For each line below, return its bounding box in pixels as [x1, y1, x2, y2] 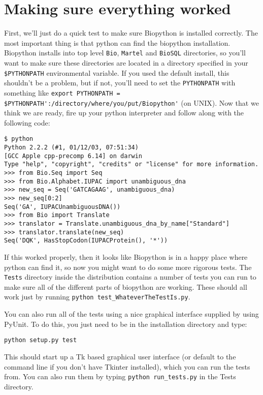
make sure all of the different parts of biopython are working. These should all [4, 281, 247, 292]
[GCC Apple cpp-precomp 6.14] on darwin [4, 152, 143, 160]
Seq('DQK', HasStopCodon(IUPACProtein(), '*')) [4, 237, 168, 245]
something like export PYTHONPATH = [4, 87, 120, 98]
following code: [4, 117, 50, 128]
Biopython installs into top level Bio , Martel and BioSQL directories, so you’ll [4, 47, 246, 58]
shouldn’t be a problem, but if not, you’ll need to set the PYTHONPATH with [4, 77, 236, 88]
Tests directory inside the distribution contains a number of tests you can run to [4, 271, 256, 282]
